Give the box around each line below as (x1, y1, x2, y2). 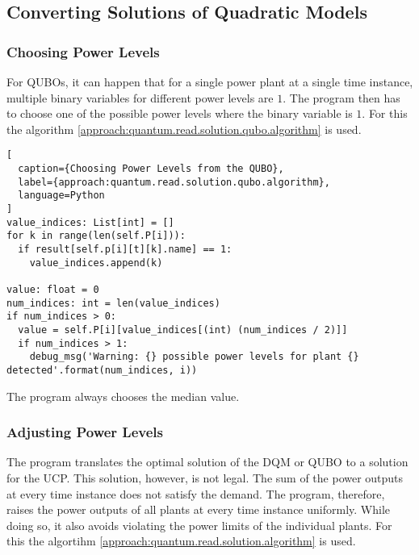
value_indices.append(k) (29, 257, 163, 269)
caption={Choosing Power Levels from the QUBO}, (18, 163, 284, 175)
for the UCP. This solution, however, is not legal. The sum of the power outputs (6, 469, 404, 486)
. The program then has (283, 89, 400, 106)
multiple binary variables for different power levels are (6, 89, 274, 106)
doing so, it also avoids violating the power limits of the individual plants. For (6, 516, 392, 533)
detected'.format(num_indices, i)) (6, 364, 198, 376)
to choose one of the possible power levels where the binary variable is (6, 105, 353, 122)
